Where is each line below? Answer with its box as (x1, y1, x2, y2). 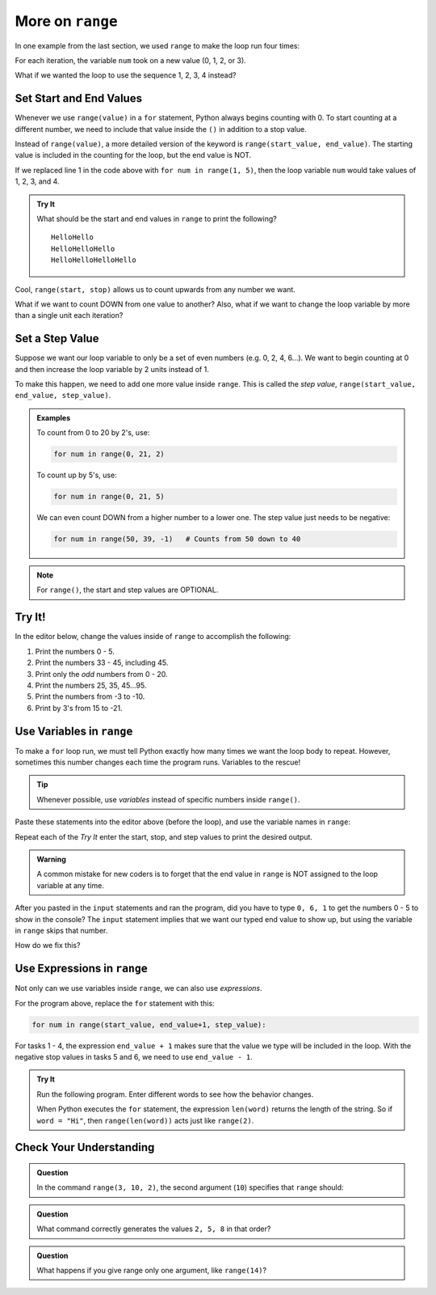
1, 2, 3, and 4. (15, 176, 60, 186)
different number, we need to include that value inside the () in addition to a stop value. (15, 124, 307, 133)
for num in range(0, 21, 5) (53, 492, 165, 501)
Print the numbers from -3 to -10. (35, 692, 145, 701)
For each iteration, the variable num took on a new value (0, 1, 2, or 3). (15, 55, 246, 65)
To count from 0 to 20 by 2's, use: (36, 428, 150, 438)
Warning (36, 854, 66, 864)
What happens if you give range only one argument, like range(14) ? (36, 1265, 266, 1275)
